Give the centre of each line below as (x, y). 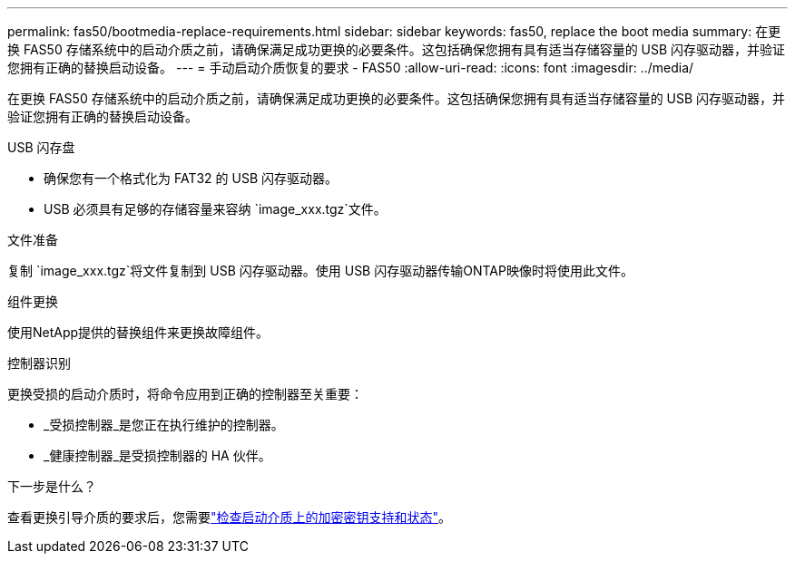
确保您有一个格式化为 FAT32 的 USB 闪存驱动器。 (191, 178)
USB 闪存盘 (41, 147)
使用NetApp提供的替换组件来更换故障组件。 (138, 332)
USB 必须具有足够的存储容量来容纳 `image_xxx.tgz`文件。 (215, 209)
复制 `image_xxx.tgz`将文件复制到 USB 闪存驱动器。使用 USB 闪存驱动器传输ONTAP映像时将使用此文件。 (320, 271)
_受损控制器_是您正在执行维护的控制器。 (164, 425)
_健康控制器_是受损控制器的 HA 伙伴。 (157, 455)
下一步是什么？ (52, 486)
